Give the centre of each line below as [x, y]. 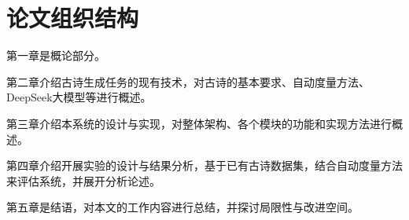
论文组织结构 [73, 18]
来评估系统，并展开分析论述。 [83, 180]
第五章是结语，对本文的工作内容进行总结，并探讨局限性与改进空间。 [182, 207]
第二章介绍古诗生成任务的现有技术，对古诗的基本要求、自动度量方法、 [188, 81]
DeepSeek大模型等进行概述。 [79, 97]
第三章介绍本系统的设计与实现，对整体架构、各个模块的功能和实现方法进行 [199, 123]
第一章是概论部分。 [56, 55]
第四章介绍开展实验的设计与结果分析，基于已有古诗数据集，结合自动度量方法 [204, 165]
